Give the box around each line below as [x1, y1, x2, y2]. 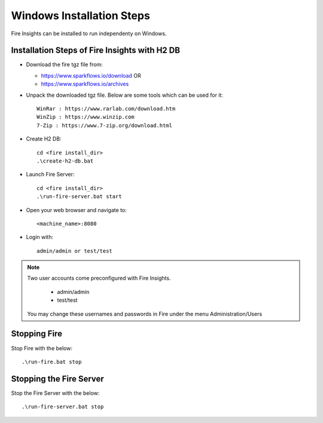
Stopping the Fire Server [11, 373, 104, 384]
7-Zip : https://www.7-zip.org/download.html [36, 122, 173, 128]
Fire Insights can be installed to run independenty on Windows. [11, 30, 167, 37]
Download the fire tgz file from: [26, 61, 103, 68]
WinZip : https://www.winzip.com [36, 114, 135, 121]
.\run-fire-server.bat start [36, 193, 122, 200]
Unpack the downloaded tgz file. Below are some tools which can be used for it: [26, 91, 224, 99]
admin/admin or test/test [36, 247, 113, 254]
